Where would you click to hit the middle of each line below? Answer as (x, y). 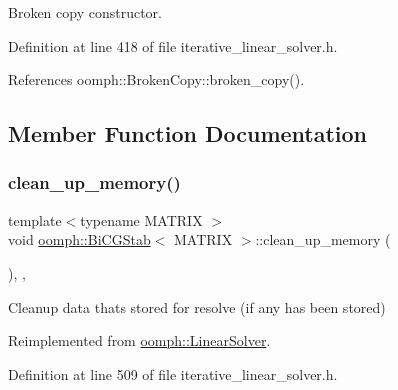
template (35, 219)
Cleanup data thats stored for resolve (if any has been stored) (197, 306)
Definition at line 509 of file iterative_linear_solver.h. (173, 373)
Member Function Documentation (188, 133)
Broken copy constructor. (85, 12)
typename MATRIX (141, 219)
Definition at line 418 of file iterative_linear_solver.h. (173, 45)
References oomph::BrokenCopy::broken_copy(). (156, 79)
